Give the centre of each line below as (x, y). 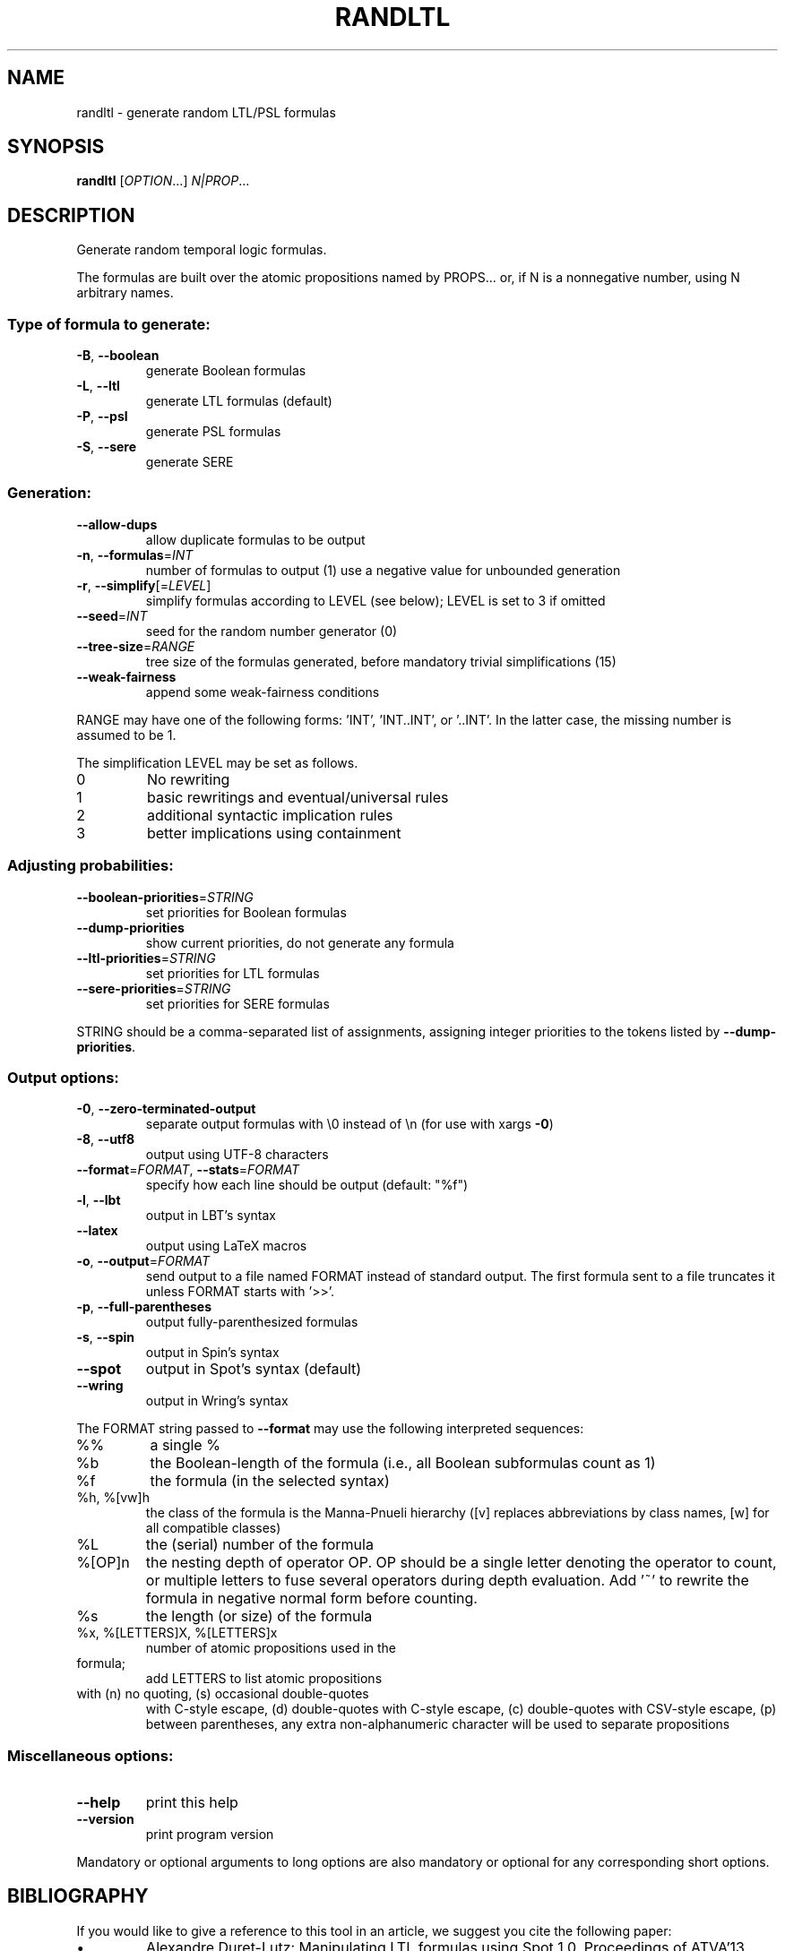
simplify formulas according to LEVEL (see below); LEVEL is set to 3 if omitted (375, 600)
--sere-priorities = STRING (154, 988)
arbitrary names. (125, 293)
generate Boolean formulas (226, 371)
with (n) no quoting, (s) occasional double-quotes (223, 1694)
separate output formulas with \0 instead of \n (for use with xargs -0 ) (349, 1124)
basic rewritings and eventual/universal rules (298, 797)
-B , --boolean (118, 356)
